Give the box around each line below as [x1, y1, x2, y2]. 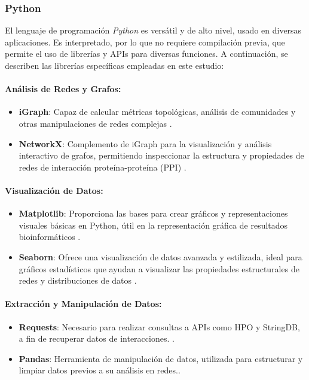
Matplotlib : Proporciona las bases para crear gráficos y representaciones [19, 207, 288, 220]
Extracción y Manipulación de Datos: [5, 297, 162, 310]
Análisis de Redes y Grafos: [5, 83, 121, 95]
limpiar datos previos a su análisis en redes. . [19, 364, 180, 376]
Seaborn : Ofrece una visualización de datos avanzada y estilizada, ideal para [19, 250, 302, 263]
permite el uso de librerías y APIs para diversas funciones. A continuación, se [5, 47, 288, 60]
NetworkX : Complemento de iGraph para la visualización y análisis [19, 137, 272, 150]
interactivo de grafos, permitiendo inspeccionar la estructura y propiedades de [19, 149, 304, 162]
